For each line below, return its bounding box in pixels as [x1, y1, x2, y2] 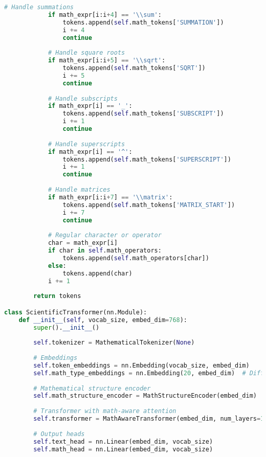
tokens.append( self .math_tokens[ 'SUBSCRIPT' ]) [62, 110, 224, 118]
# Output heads [33, 430, 85, 438]
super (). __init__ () [33, 324, 100, 331]
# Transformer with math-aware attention [33, 407, 176, 415]
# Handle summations [4, 4, 74, 11]
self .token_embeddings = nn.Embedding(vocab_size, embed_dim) [33, 361, 250, 369]
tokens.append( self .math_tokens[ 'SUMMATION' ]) [62, 18, 224, 26]
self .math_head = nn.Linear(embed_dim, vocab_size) [33, 445, 213, 453]
